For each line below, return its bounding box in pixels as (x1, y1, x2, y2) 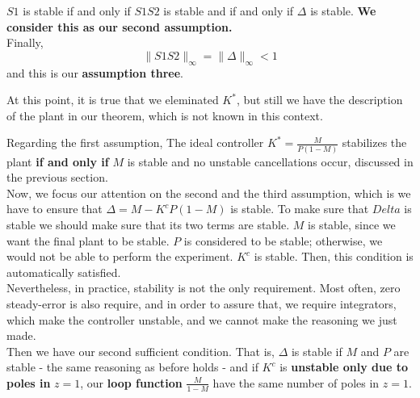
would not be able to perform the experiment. (6, 248, 233, 265)
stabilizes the (342, 134, 407, 151)
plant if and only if (6, 153, 109, 170)
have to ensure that (6, 200, 103, 217)
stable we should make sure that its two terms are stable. (6, 216, 290, 233)
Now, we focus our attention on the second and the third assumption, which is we (6, 184, 411, 201)
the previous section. (6, 169, 108, 186)
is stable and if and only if (163, 2, 294, 19)
